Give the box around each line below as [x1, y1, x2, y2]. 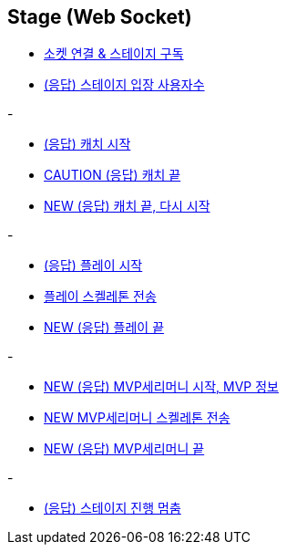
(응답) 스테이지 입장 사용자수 [44, 77, 205, 93]
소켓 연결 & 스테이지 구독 [44, 46, 184, 62]
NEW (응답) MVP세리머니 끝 [44, 441, 205, 457]
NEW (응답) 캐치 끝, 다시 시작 [44, 198, 210, 214]
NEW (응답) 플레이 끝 [44, 319, 165, 336]
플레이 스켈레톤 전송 [44, 288, 157, 305]
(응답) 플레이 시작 [44, 257, 143, 274]
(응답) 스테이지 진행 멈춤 [44, 500, 181, 516]
